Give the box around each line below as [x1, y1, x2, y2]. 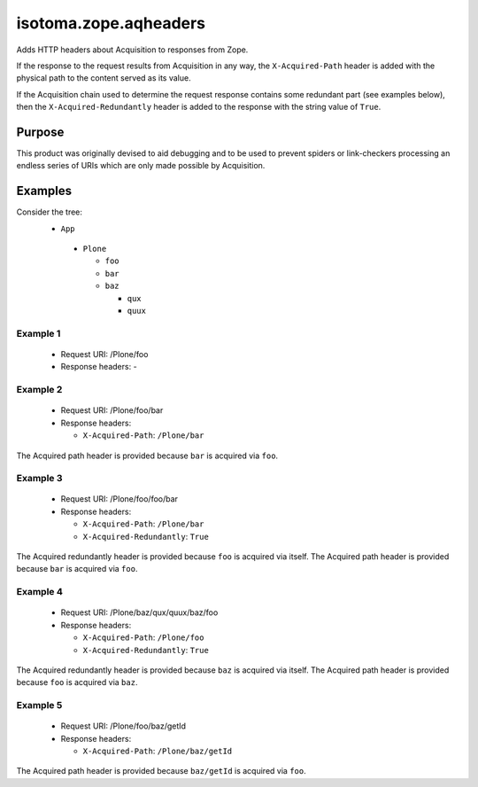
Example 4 [16, 586, 64, 598]
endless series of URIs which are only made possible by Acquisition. [16, 160, 266, 171]
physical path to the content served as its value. [16, 73, 191, 83]
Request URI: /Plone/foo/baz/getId [60, 721, 186, 731]
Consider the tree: [16, 206, 83, 217]
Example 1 [16, 327, 61, 339]
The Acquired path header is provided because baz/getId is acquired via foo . [16, 766, 306, 776]
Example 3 [16, 472, 63, 485]
